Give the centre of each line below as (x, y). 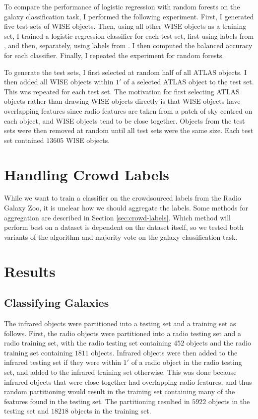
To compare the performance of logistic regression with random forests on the (122, 6)
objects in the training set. (111, 411)
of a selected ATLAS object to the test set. (189, 82)
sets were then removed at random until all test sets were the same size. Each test (129, 130)
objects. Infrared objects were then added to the (164, 352)
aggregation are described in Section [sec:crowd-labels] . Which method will (117, 217)
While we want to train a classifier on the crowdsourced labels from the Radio (123, 198)
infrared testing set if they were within (63, 362)
